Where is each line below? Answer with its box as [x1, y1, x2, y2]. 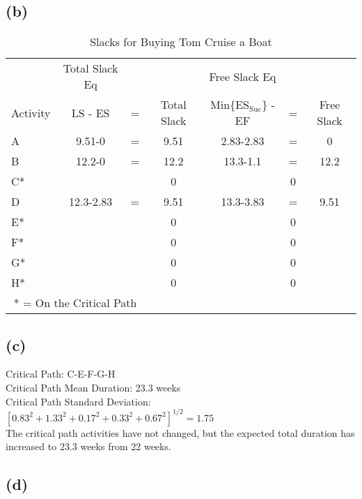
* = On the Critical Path [13, 295, 137, 311]
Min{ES [210, 96, 249, 113]
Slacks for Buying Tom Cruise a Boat [90, 33, 272, 50]
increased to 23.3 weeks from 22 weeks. [6, 439, 171, 454]
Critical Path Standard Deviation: [6, 394, 151, 408]
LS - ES [71, 104, 110, 121]
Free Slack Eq [209, 68, 276, 84]
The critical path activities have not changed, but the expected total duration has [6, 425, 355, 440]
